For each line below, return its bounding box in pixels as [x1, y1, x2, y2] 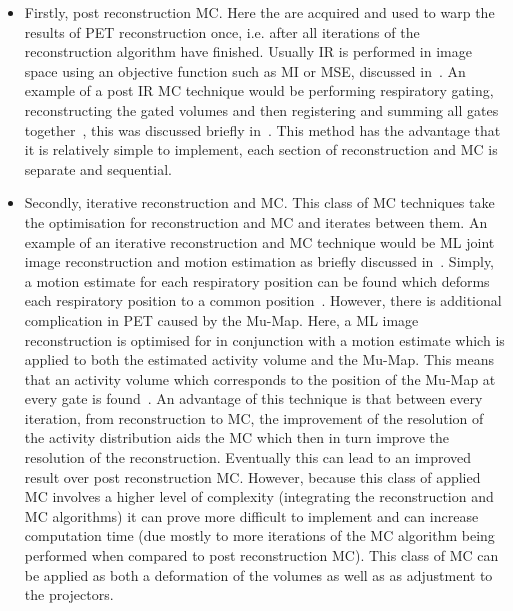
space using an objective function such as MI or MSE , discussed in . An [24, 60, 466, 81]
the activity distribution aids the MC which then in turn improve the [24, 427, 450, 448]
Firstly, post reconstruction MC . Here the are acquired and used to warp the [24, 2, 495, 22]
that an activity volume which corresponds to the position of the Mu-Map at [24, 368, 496, 389]
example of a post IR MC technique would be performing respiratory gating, [24, 80, 494, 101]
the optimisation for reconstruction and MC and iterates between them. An [24, 211, 488, 232]
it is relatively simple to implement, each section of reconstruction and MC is [24, 139, 498, 160]
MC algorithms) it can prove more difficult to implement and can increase [24, 505, 479, 526]
